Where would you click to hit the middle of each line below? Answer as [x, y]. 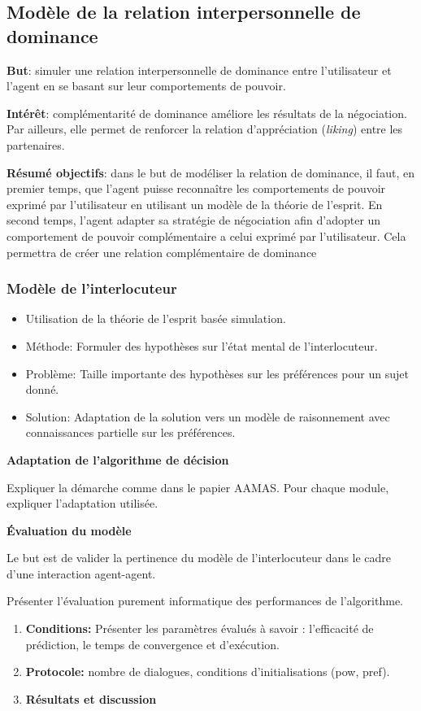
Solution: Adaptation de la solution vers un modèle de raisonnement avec [208, 416]
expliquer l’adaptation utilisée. [82, 503]
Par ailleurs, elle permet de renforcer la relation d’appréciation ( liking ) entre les [205, 129]
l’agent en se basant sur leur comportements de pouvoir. [146, 86]
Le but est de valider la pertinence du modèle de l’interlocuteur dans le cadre [199, 558]
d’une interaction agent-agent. [81, 573]
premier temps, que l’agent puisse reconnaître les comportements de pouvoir [196, 188]
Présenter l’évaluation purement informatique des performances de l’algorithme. [205, 601]
